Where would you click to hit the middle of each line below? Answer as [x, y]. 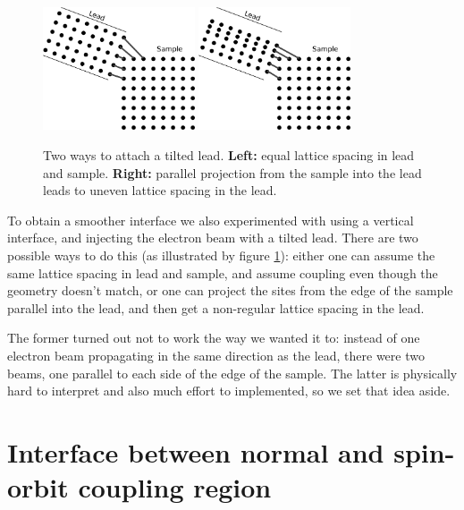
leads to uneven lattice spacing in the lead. [160, 190]
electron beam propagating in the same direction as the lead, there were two [216, 355]
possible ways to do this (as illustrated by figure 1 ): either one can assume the [221, 255]
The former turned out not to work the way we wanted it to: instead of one [214, 338]
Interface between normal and [196, 451]
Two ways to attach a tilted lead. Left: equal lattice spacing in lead [229, 155]
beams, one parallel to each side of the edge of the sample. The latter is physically [232, 373]
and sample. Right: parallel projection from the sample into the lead [232, 172]
